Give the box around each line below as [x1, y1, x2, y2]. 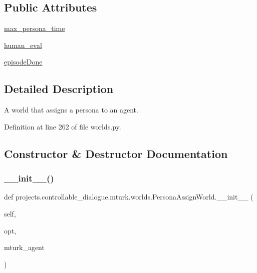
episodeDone [4, 56, 43, 67]
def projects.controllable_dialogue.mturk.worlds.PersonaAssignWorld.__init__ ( [4, 191, 253, 202]
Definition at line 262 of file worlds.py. [4, 121, 121, 131]
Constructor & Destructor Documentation [4, 145, 228, 161]
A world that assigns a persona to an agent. [4, 104, 138, 115]
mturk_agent [4, 242, 45, 252]
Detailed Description [4, 81, 114, 96]
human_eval [4, 39, 42, 50]
